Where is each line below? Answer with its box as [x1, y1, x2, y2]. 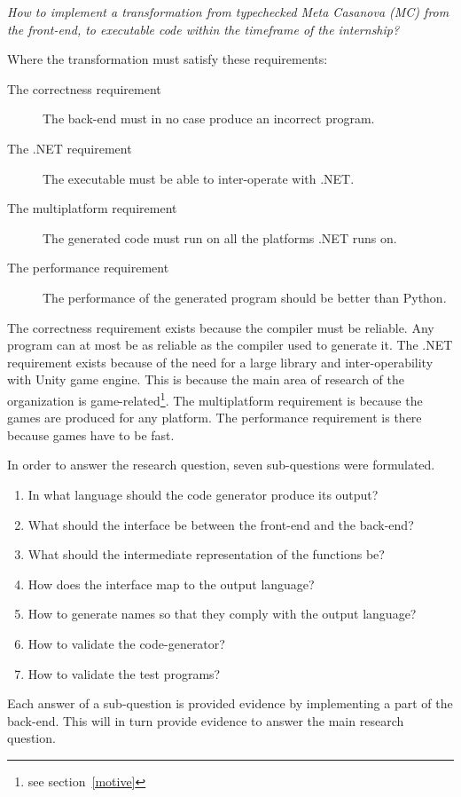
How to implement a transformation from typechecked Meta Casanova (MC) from [7, 3, 449, 20]
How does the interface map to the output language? [27, 574, 315, 593]
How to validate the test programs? [27, 664, 221, 683]
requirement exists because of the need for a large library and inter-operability [7, 352, 434, 371]
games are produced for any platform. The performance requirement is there [7, 408, 422, 427]
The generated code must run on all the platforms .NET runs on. [43, 228, 397, 247]
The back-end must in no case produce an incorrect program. [43, 109, 375, 128]
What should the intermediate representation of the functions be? [27, 545, 385, 564]
